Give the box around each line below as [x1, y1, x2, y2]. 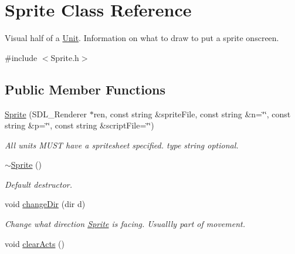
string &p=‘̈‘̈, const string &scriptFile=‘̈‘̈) [5, 119, 154, 131]
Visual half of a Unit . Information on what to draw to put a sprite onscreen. [5, 32, 279, 44]
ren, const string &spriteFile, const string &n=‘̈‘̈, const [93, 107, 291, 120]
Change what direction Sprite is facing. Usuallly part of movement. [5, 218, 245, 230]
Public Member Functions [5, 80, 165, 98]
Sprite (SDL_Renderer [5, 107, 87, 120]
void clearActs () [5, 237, 65, 249]
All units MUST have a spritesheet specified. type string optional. [5, 138, 239, 151]
